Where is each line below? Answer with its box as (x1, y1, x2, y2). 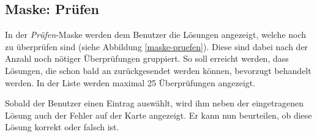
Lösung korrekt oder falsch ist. (5, 120, 119, 133)
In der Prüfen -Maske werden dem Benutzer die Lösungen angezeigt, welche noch (5, 28, 307, 41)
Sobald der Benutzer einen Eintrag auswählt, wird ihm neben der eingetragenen (5, 97, 304, 109)
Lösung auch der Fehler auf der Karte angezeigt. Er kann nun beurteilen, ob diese (5, 108, 312, 121)
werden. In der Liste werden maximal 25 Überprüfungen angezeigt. (5, 76, 256, 89)
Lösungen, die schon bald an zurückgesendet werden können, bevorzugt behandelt (5, 64, 311, 76)
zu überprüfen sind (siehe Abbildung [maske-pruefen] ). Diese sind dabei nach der (5, 40, 308, 53)
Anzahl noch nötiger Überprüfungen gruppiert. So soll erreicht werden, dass (5, 52, 289, 65)
